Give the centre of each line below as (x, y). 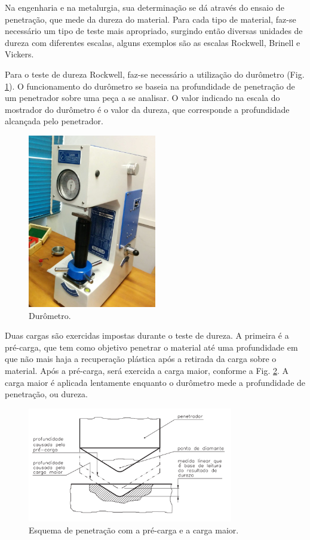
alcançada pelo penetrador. (54, 121)
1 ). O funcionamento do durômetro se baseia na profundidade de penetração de (150, 86)
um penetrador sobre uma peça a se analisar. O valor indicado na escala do (142, 98)
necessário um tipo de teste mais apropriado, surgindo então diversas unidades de (154, 31)
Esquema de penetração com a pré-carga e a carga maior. (134, 530)
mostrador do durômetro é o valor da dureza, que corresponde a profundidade (147, 109)
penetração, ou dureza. (46, 394)
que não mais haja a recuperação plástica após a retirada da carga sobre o (141, 359)
